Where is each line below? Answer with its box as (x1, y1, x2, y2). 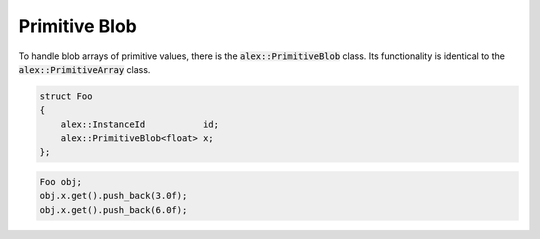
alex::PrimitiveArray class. (18, 63, 151, 75)
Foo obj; (39, 176, 83, 188)
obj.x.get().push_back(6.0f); (39, 204, 188, 215)
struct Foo (39, 90, 93, 102)
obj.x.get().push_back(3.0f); (39, 190, 188, 202)
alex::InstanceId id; (60, 118, 220, 130)
